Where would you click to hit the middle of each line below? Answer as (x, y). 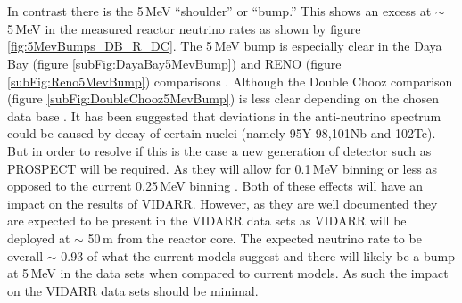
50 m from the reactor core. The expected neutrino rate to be (255, 237)
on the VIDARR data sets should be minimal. (133, 290)
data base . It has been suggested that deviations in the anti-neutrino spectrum (224, 115)
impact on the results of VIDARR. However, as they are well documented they (223, 203)
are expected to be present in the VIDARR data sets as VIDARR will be (207, 221)
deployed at (39, 237)
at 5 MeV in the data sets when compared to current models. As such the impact (228, 273)
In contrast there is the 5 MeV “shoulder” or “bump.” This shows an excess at (219, 11)
